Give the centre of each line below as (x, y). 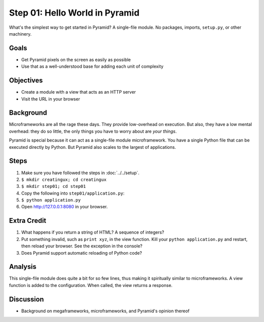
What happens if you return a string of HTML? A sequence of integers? (93, 232)
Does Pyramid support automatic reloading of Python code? (82, 253)
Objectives (26, 80)
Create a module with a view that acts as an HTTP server (79, 92)
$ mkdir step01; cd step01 (54, 186)
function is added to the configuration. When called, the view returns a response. (91, 285)
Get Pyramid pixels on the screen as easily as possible (76, 60)
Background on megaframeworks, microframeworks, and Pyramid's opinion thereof (106, 311)
